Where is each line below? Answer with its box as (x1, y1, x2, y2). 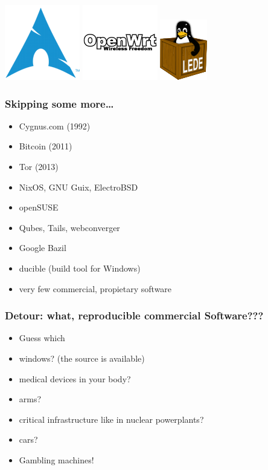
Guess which (19, 331, 65, 344)
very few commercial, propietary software (19, 282, 172, 295)
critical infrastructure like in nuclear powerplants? (19, 413, 204, 425)
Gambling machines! (19, 453, 94, 466)
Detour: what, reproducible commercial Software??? (5, 308, 264, 323)
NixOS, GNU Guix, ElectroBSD (19, 180, 138, 193)
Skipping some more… (5, 96, 114, 111)
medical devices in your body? (19, 372, 131, 385)
